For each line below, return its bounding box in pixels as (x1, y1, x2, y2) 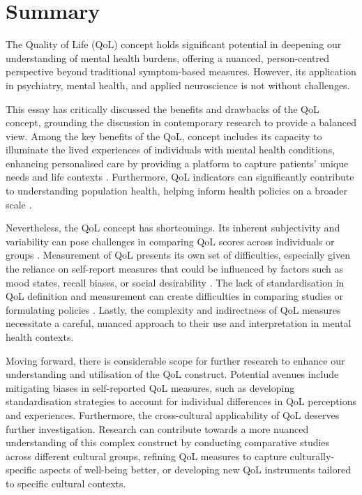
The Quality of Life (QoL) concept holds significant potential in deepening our (6, 37, 342, 52)
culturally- (289, 448, 335, 463)
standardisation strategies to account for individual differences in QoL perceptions (6, 394, 356, 409)
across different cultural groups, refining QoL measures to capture (6, 448, 287, 463)
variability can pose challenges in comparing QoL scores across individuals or (6, 234, 335, 248)
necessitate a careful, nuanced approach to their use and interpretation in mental (6, 316, 352, 330)
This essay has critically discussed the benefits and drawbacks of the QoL (6, 101, 319, 116)
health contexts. (6, 330, 74, 344)
